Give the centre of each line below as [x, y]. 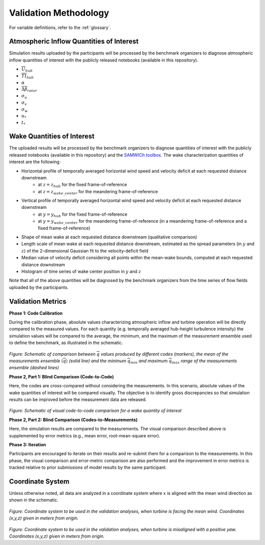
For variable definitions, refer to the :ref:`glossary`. [60, 28]
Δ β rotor [29, 90]
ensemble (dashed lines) [34, 368]
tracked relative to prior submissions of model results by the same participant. [88, 467]
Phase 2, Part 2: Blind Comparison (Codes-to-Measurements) [73, 420]
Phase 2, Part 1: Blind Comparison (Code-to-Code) [62, 376]
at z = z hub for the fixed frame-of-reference [82, 185]
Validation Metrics [38, 301]
